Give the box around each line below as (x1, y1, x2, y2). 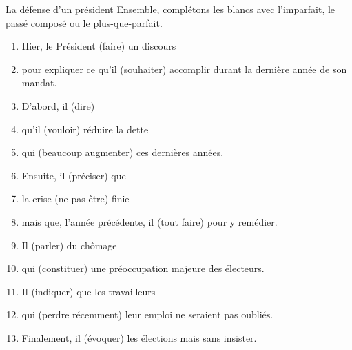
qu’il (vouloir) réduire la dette (21, 121, 149, 136)
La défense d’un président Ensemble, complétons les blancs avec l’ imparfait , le (6, 2, 335, 16)
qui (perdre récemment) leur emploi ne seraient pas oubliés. (21, 307, 273, 322)
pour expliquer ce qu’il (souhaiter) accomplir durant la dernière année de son (21, 61, 347, 76)
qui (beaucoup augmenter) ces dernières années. (21, 145, 224, 159)
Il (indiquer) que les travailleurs (21, 284, 156, 298)
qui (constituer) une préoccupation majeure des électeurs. (21, 261, 265, 275)
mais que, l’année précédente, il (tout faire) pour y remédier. (21, 214, 278, 229)
